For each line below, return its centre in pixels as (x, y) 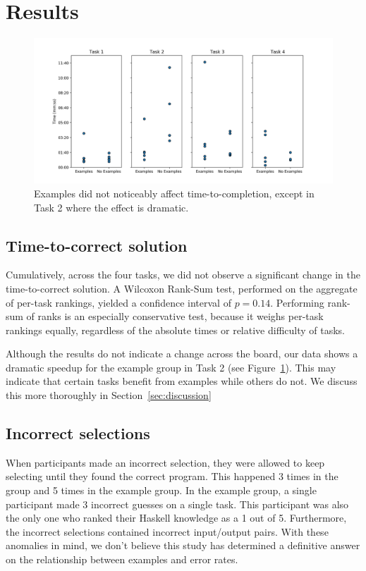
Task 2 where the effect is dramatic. (111, 207)
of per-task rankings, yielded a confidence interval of (118, 302)
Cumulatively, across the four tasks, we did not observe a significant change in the (183, 275)
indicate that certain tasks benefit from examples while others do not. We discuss (182, 381)
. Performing (297, 302)
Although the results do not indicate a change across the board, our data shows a (182, 354)
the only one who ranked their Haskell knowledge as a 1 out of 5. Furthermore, (176, 518)
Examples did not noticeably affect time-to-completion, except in (174, 193)
